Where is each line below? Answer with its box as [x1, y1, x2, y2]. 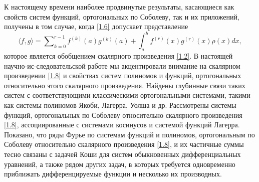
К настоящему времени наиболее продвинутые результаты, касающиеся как [4, 2, 234, 12]
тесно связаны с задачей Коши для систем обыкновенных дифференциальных [4, 149, 241, 159]
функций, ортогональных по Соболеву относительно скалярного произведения [4, 109, 242, 120]
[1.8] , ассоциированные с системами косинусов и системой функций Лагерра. [4, 119, 240, 130]
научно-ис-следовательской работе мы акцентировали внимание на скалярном [4, 60, 240, 71]
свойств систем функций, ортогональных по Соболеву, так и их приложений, [4, 11, 239, 22]
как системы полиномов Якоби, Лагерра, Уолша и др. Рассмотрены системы [4, 100, 236, 110]
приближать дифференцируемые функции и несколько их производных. [4, 168, 222, 179]
